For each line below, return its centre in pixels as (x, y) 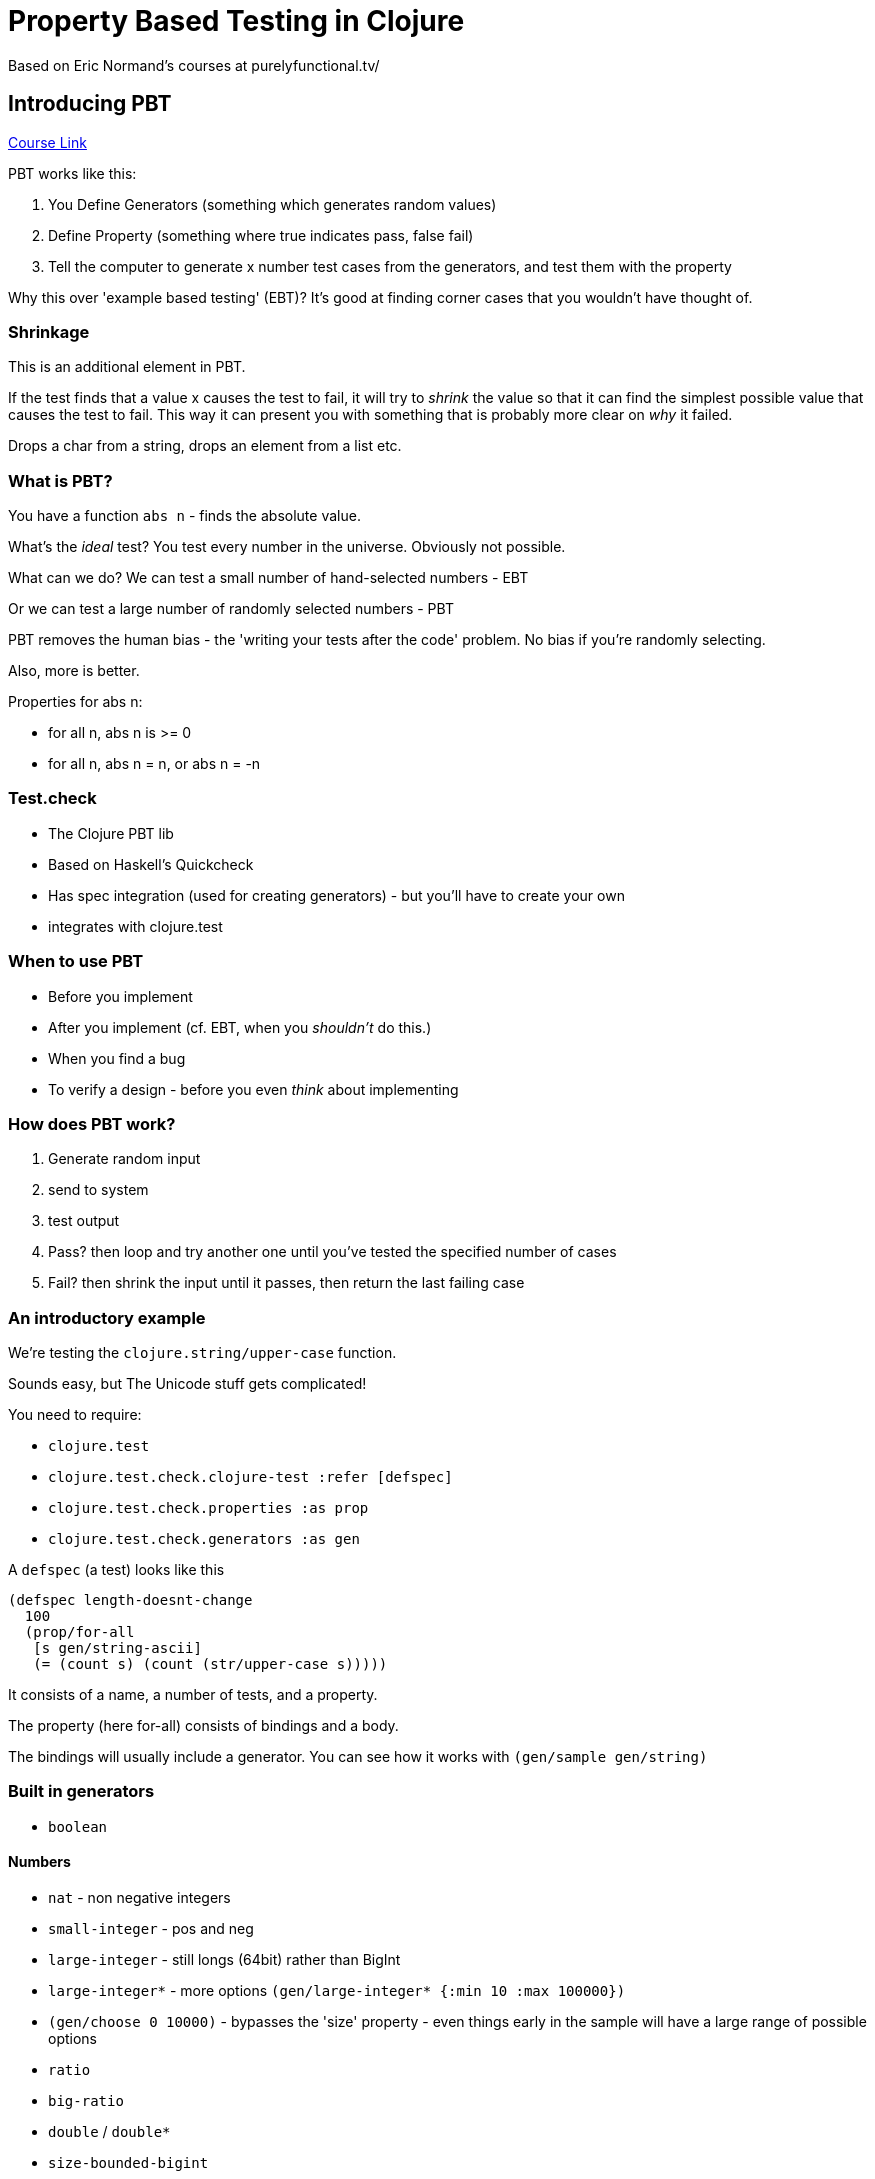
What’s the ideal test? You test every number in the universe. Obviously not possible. (287, 547)
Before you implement (120, 996)
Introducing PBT (90, 104)
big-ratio (86, 2101)
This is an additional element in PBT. (127, 367)
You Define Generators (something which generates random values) (272, 204)
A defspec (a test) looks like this (116, 1570)
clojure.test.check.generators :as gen (204, 1539)
